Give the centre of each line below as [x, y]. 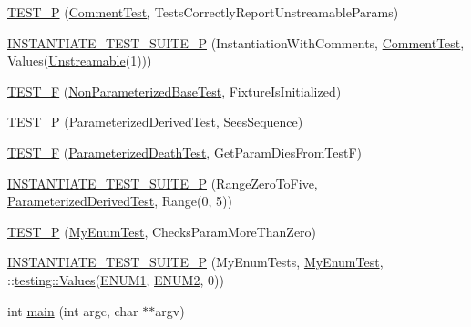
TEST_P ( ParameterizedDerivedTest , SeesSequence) [155, 122]
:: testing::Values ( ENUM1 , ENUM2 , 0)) [116, 279]
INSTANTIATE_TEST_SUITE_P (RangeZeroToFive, [163, 183]
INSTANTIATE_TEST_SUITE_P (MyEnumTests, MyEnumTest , [195, 262]
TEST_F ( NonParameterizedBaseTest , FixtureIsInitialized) [174, 91]
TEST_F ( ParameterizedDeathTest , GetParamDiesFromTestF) [185, 152]
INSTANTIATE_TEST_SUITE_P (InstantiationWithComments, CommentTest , [236, 42]
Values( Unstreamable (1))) [80, 61]
